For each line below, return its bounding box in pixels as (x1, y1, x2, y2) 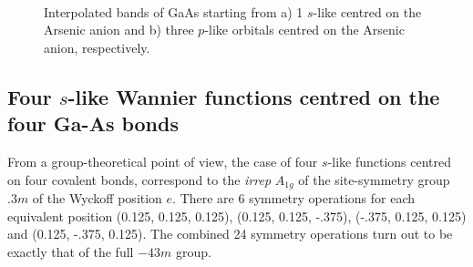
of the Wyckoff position (32, 189, 162, 208)
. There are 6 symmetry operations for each (172, 189, 416, 208)
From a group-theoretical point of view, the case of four (7, 151, 318, 170)
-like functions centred (327, 151, 452, 170)
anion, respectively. (44, 37, 150, 56)
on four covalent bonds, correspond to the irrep (7, 169, 272, 189)
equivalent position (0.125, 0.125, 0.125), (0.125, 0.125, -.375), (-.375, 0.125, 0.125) (7, 206, 467, 225)
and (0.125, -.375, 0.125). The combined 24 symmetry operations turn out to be (7, 224, 453, 243)
